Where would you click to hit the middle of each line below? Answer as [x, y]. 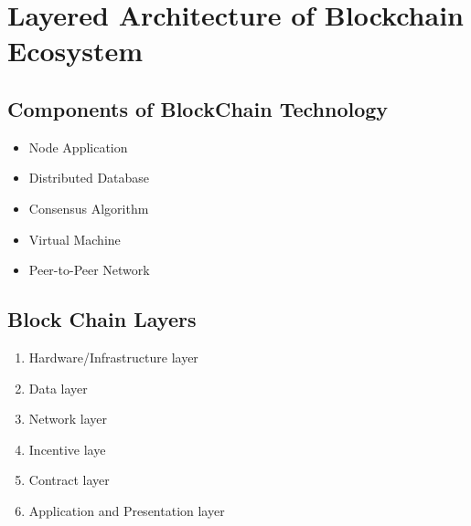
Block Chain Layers [102, 319]
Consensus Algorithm [89, 208]
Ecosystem [75, 51]
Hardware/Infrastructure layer [113, 357]
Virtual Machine [75, 239]
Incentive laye [67, 449]
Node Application [78, 147]
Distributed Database [89, 178]
